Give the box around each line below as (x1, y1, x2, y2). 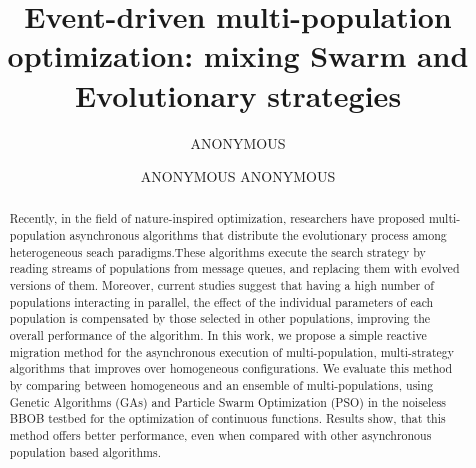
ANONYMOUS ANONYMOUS (140, 166, 336, 187)
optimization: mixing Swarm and (7, 35, 469, 76)
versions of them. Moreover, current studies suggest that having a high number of (9, 277, 434, 294)
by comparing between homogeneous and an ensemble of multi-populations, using (9, 377, 434, 394)
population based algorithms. (9, 443, 161, 460)
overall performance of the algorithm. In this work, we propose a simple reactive (9, 327, 427, 344)
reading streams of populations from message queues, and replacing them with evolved (9, 260, 460, 277)
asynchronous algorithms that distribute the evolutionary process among (69, 227, 447, 244)
